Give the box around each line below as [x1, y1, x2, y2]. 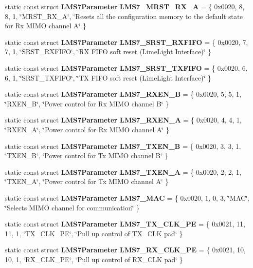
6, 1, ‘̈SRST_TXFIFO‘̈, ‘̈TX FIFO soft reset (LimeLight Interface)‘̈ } [5, 72, 211, 82]
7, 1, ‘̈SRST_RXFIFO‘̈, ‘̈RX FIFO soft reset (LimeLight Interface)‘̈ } [5, 46, 212, 57]
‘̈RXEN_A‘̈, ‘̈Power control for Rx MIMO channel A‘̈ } [5, 124, 170, 134]
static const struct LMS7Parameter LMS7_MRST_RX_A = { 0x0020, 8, [5, 1, 245, 11]
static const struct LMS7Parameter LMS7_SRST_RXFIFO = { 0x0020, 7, [5, 37, 248, 47]
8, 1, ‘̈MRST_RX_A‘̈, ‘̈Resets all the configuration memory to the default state [5, 11, 243, 21]
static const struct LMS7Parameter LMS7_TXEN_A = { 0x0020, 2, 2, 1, [5, 166, 241, 177]
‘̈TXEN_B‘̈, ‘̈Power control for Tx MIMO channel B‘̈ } [5, 150, 168, 161]
